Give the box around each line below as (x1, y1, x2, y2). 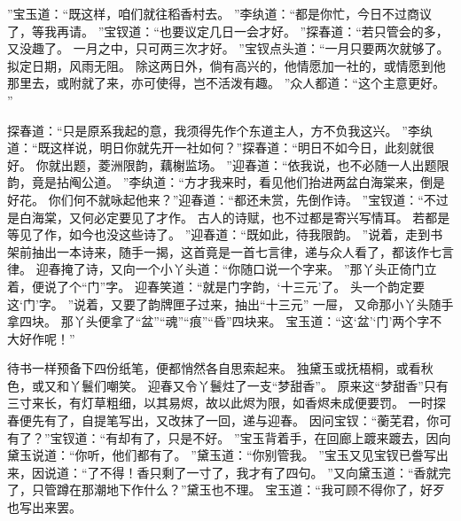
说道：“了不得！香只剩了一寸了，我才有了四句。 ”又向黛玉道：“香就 (43, 463, 439, 481)
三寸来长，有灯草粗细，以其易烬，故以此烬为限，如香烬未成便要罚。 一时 (7, 393, 434, 412)
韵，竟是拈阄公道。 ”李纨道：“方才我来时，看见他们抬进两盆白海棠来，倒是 (7, 173, 445, 191)
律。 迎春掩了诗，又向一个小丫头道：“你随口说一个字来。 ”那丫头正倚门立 (7, 260, 437, 278)
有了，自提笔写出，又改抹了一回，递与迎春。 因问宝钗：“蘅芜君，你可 (43, 411, 452, 430)
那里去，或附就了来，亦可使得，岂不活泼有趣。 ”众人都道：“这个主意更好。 (7, 74, 445, 92)
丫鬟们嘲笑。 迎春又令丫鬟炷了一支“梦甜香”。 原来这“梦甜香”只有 (68, 376, 449, 394)
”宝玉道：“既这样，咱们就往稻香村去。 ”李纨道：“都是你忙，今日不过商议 (7, 4, 433, 22)
